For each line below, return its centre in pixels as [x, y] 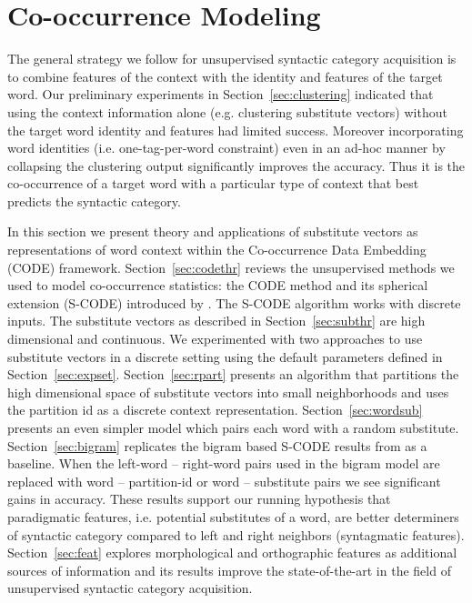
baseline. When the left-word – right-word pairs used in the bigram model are [224, 463]
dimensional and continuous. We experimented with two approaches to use [215, 339]
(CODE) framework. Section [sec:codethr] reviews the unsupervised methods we [231, 267]
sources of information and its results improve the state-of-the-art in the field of [229, 570]
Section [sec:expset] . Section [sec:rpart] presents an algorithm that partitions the [233, 374]
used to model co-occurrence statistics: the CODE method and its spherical [218, 285]
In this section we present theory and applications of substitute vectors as [213, 231]
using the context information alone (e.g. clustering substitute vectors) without [227, 111]
